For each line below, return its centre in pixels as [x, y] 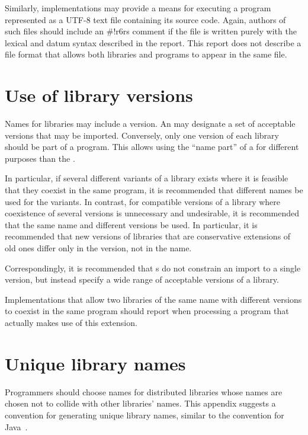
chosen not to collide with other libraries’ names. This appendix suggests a [140, 403]
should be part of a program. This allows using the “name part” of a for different [152, 147]
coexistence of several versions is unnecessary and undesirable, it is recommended [152, 213]
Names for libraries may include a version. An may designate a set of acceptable [150, 124]
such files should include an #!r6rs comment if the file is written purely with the [151, 31]
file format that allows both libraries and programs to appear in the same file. [146, 54]
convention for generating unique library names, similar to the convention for [145, 415]
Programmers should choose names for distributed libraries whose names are [144, 391]
